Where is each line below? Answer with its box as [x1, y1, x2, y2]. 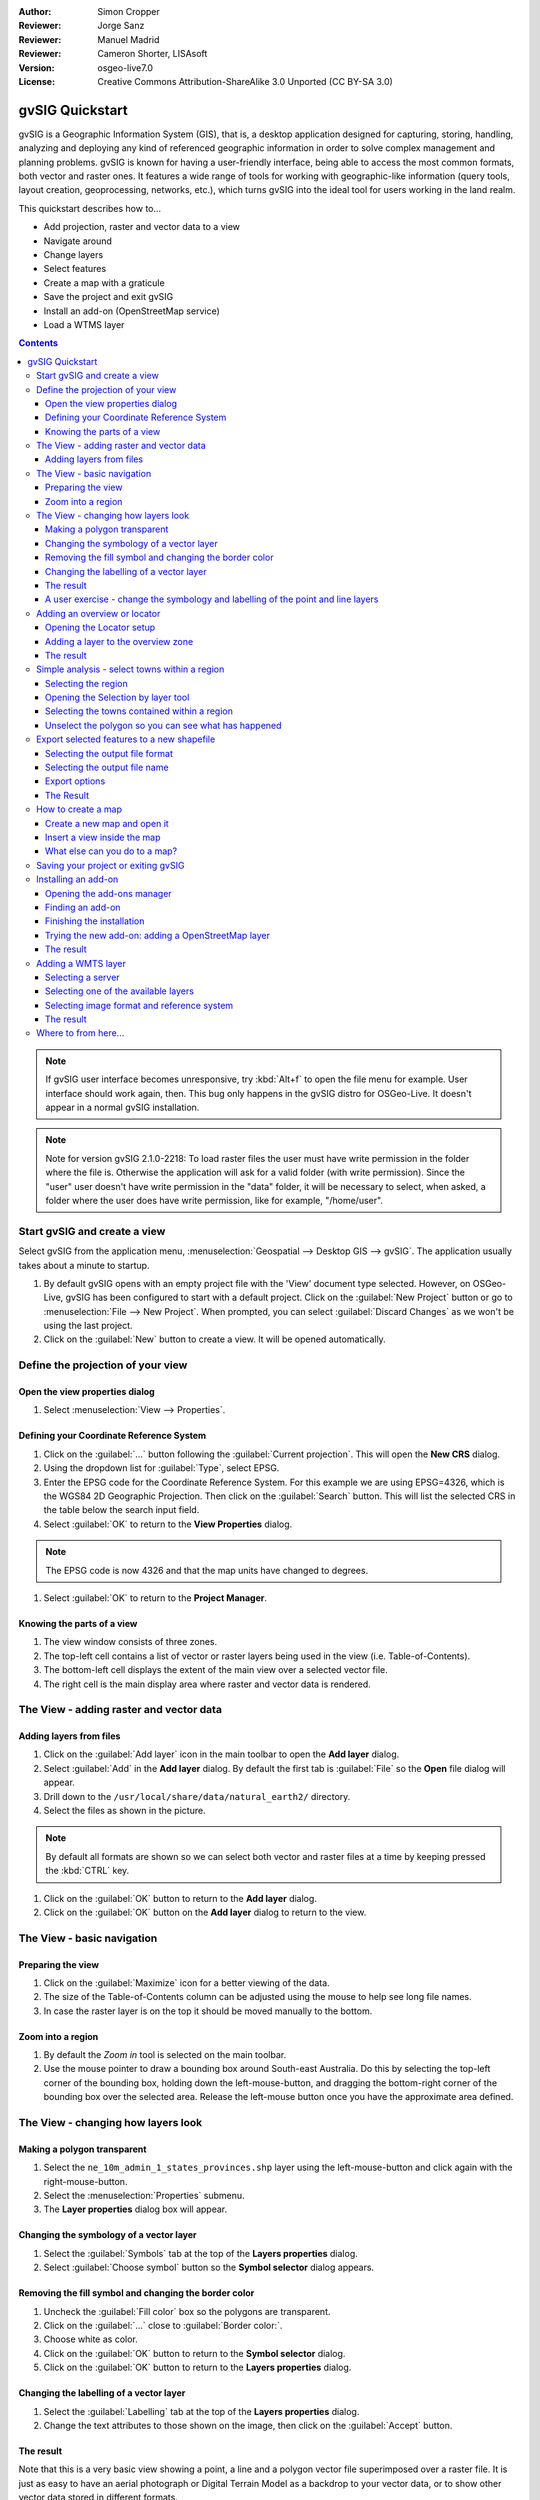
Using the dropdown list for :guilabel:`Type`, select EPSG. [43, 1462, 280, 1474]
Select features [43, 263, 107, 275]
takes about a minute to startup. [18, 1259, 150, 1271]
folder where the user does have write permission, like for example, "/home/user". [45, 1194, 384, 1206]
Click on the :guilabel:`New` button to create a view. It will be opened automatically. [43, 1333, 387, 1345]
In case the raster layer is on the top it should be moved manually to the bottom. [43, 2005, 373, 2017]
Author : [18, 6, 52, 17]
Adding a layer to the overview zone [45, 635, 194, 647]
